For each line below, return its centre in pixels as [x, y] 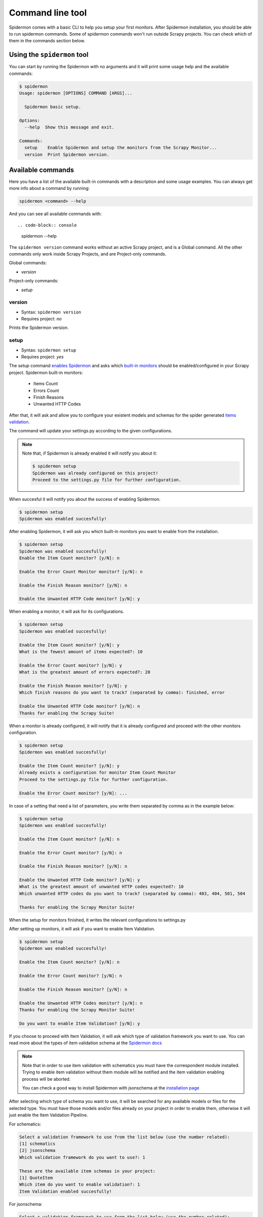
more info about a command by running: [49, 188]
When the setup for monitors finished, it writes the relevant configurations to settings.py [97, 920]
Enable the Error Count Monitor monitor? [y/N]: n [81, 572]
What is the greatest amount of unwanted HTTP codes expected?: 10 [102, 887]
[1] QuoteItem [36, 1178]
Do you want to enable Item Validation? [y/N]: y [80, 1023]
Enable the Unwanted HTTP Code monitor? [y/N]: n [80, 706]
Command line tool [48, 13]
